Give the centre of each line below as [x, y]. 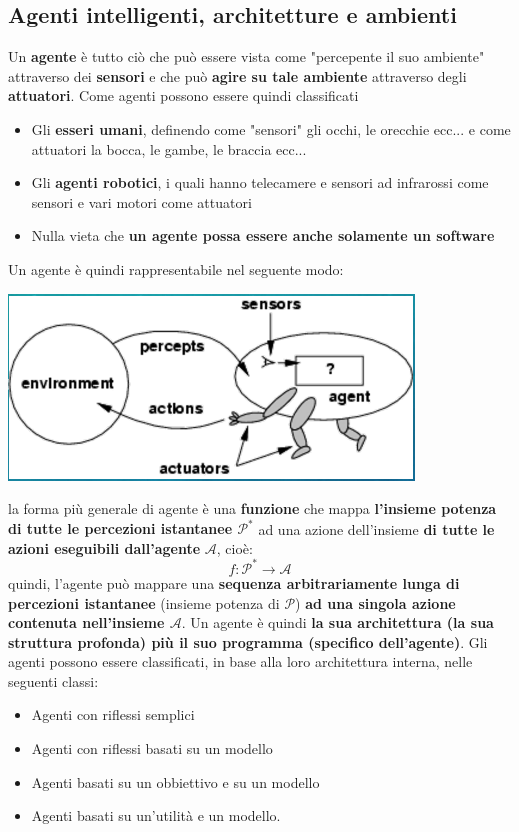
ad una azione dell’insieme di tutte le [376, 528]
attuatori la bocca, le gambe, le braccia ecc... [169, 148]
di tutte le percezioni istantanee [120, 528]
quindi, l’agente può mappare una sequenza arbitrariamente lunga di [234, 582]
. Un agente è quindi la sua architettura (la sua [337, 622]
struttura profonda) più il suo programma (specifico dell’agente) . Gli [248, 641]
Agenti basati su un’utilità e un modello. [156, 815]
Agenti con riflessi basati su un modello [152, 748]
